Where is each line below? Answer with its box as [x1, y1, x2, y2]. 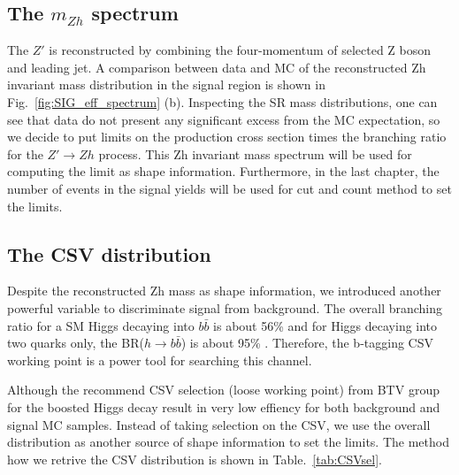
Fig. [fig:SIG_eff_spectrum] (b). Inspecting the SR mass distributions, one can [7, 92, 438, 111]
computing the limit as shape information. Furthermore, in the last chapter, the [7, 162, 440, 180]
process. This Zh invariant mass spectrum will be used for [98, 144, 412, 163]
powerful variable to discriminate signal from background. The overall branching [7, 298, 443, 317]
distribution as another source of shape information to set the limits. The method [7, 433, 449, 451]
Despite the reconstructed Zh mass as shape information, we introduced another [7, 281, 441, 300]
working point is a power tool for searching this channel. [7, 350, 312, 369]
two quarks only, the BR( [7, 333, 144, 352]
